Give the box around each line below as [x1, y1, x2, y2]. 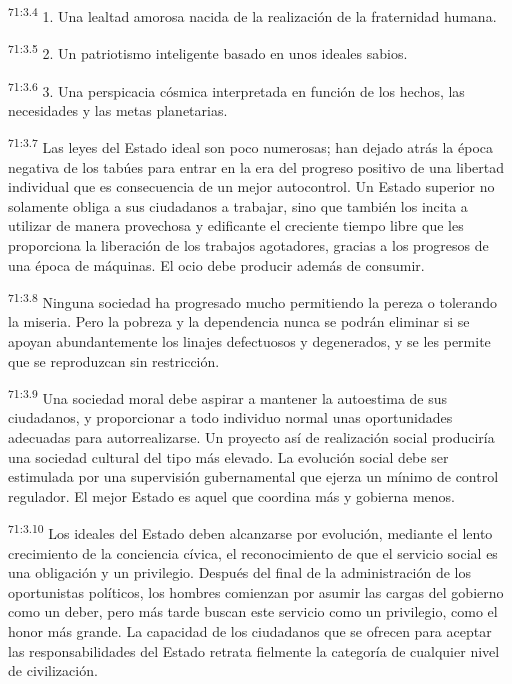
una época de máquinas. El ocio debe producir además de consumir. [8, 254, 425, 275]
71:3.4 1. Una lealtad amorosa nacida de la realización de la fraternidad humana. [8, 3, 497, 26]
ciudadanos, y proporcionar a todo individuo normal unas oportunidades [8, 407, 453, 428]
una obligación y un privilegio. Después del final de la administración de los [8, 562, 472, 583]
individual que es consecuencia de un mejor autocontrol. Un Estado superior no [8, 176, 495, 197]
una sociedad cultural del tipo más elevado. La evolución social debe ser [8, 446, 449, 467]
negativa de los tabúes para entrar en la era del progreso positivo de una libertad [8, 156, 505, 177]
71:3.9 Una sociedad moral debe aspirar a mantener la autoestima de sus [8, 385, 448, 408]
